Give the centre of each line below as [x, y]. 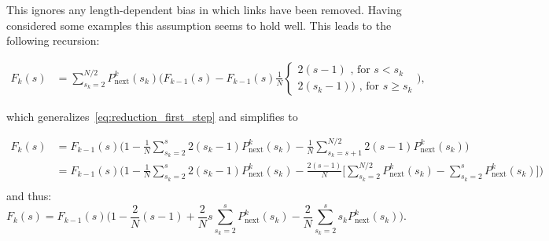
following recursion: [53, 40]
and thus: [29, 195]
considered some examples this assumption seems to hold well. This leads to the [199, 25]
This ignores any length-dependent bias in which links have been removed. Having [204, 9]
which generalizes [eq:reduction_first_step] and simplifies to [152, 116]
